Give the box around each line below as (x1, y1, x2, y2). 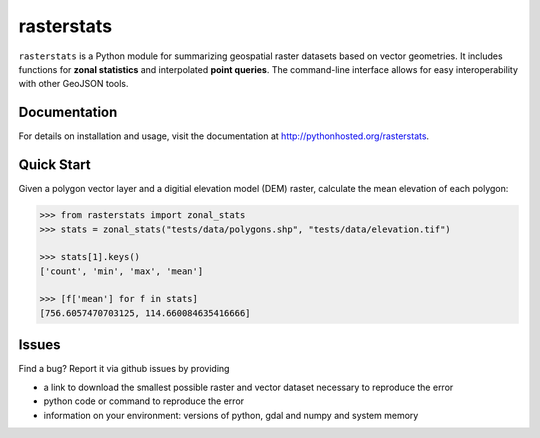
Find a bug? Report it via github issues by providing (18, 363, 230, 375)
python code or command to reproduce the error (43, 395, 245, 407)
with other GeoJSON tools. (18, 78, 129, 90)
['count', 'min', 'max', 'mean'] (39, 265, 204, 277)
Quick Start (18, 156, 91, 174)
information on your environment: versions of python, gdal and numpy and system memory (43, 409, 419, 421)
